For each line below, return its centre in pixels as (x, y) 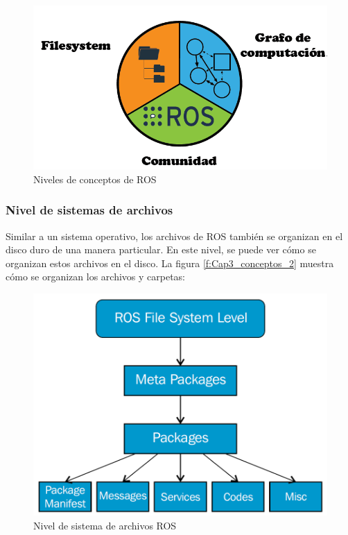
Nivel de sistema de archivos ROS (105, 525)
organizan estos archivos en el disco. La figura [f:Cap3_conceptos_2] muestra (170, 263)
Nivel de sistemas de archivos (89, 210)
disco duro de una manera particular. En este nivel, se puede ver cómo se (161, 249)
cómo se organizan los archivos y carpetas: (95, 277)
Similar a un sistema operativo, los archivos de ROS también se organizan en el (174, 236)
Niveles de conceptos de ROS (95, 179)
